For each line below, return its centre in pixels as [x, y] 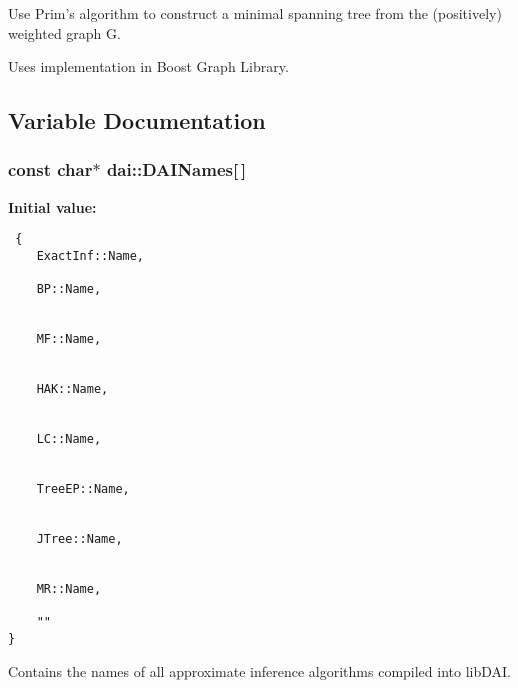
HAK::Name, [72, 389]
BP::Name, [69, 289]
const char [50, 169]
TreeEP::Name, [83, 489]
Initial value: [52, 206]
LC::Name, [69, 439]
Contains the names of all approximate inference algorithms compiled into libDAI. [259, 670]
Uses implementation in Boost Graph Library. [148, 66]
